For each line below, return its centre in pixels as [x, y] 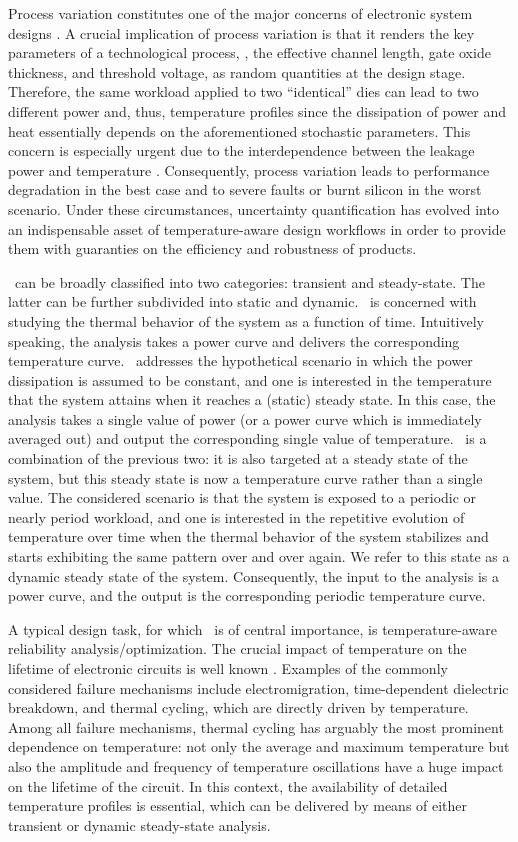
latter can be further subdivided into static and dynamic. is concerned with [242, 301]
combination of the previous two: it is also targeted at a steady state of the [238, 458]
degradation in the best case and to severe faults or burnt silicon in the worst [245, 189]
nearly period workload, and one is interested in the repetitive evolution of [236, 516]
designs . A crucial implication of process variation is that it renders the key [241, 32]
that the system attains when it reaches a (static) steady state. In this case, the [252, 399]
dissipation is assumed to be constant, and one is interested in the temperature [250, 379]
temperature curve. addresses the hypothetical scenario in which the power [240, 360]
